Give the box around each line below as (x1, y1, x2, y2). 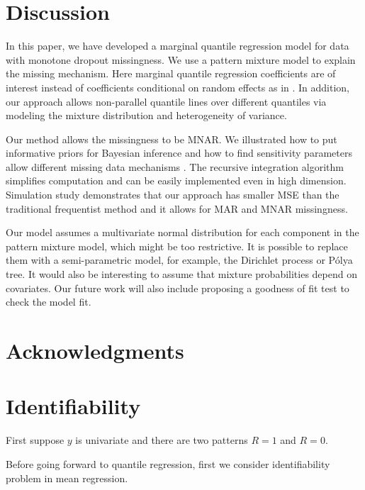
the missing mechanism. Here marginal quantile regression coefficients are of (6, 66, 336, 81)
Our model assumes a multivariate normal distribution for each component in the (6, 225, 359, 240)
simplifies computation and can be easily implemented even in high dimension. (6, 173, 347, 188)
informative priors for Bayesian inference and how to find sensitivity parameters (6, 145, 352, 160)
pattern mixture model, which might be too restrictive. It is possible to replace (6, 238, 348, 253)
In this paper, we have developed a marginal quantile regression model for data (6, 38, 349, 53)
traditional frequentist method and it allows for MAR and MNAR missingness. (6, 201, 348, 216)
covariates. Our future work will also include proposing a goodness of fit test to (6, 280, 349, 295)
